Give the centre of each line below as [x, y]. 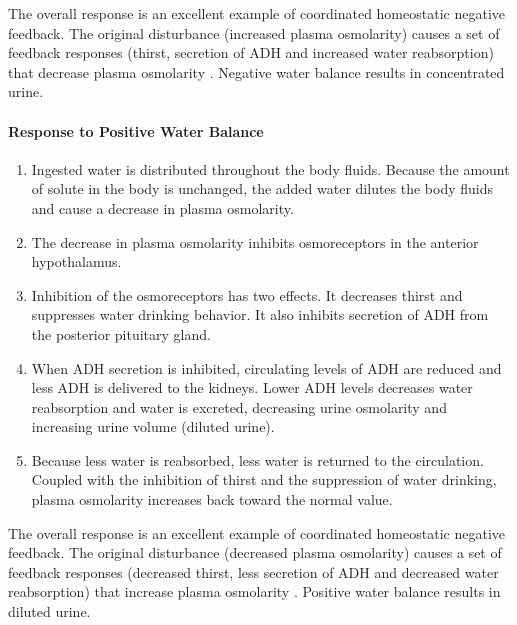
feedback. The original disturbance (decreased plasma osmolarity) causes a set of [255, 552]
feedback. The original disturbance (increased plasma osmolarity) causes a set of [254, 32]
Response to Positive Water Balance [136, 130]
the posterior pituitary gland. [121, 333]
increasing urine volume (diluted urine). [153, 426]
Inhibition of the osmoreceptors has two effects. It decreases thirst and [247, 294]
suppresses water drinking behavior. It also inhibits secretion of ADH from [260, 314]
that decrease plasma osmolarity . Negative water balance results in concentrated [256, 71]
